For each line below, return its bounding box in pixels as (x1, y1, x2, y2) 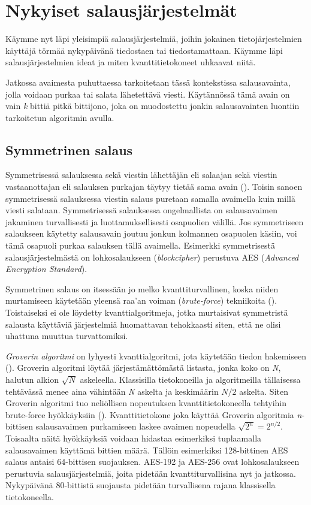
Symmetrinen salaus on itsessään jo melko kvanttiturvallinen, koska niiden (5, 282, 279, 295)
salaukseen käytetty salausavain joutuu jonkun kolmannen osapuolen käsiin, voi (5, 227, 297, 240)
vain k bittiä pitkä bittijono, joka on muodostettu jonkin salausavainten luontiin (5, 99, 300, 112)
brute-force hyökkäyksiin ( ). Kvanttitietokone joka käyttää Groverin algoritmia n (5, 408, 302, 421)
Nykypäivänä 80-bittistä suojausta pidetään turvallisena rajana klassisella (5, 479, 276, 491)
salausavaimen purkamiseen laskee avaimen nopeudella (35, 420, 235, 433)
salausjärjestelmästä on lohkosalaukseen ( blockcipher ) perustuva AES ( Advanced (5, 250, 299, 263)
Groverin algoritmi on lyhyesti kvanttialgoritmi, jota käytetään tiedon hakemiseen (5, 349, 307, 362)
